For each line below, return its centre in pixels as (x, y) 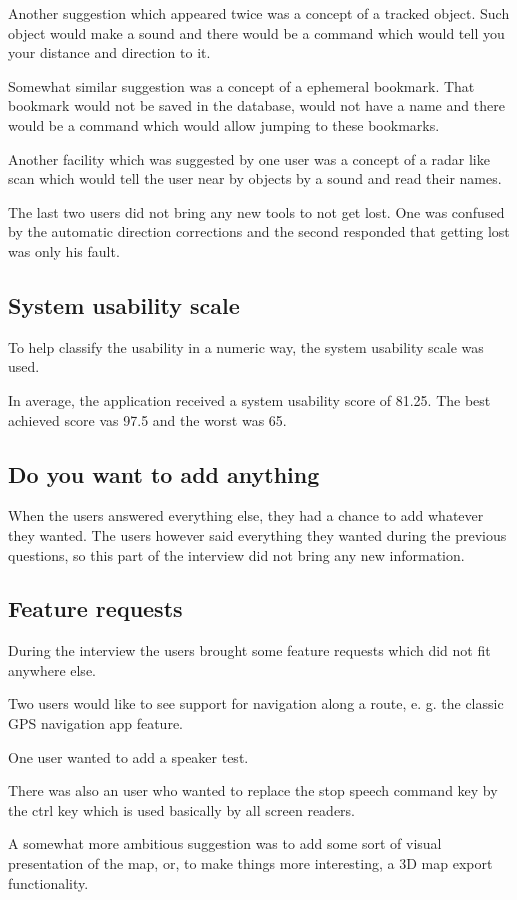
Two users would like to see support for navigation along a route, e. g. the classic (256, 703)
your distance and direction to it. (109, 52)
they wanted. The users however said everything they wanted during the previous (257, 534)
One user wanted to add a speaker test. (128, 756)
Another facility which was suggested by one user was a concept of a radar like (249, 158)
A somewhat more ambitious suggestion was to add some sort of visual (225, 843)
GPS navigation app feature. (95, 723)
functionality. (48, 882)
